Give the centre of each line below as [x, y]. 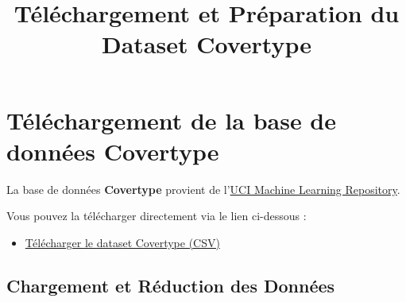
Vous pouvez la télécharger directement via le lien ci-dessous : [157, 216]
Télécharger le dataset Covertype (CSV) [122, 242]
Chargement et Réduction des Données [171, 285]
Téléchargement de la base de [172, 120]
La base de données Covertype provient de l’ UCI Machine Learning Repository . [203, 189]
